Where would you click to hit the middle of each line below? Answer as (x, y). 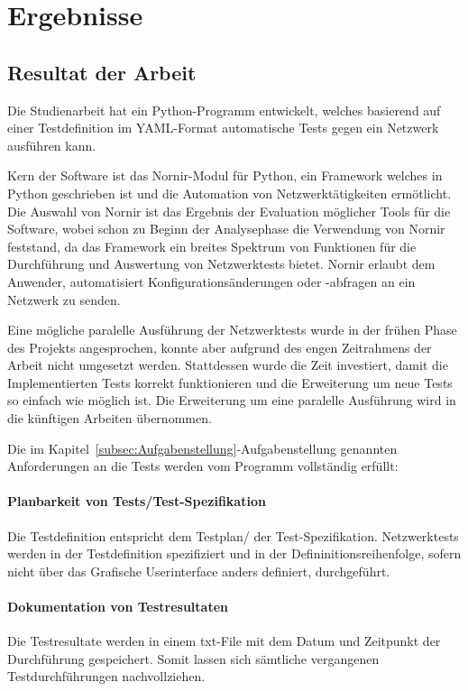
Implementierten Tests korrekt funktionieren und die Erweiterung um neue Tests (230, 382)
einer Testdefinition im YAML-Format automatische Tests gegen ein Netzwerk (223, 128)
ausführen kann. (52, 145)
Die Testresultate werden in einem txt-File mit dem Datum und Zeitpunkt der (224, 641)
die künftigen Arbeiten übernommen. (110, 418)
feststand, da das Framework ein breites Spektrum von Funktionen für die (212, 246)
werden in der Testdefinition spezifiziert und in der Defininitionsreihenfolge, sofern (234, 553)
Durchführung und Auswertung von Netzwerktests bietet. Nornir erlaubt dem (221, 264)
